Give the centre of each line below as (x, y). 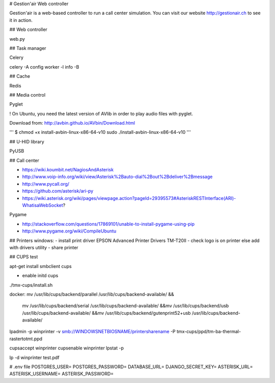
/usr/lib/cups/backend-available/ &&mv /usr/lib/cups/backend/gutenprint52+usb (106, 313)
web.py (17, 39)
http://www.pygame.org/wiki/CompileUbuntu (69, 231)
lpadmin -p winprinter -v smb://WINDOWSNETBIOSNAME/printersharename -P (92, 332)
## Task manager (28, 48)
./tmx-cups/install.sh (31, 285)
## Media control (28, 95)
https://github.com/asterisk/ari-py (58, 191)
